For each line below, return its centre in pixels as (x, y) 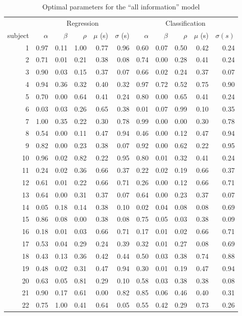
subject (18, 35)
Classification (186, 22)
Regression (82, 22)
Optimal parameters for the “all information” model (121, 6)
